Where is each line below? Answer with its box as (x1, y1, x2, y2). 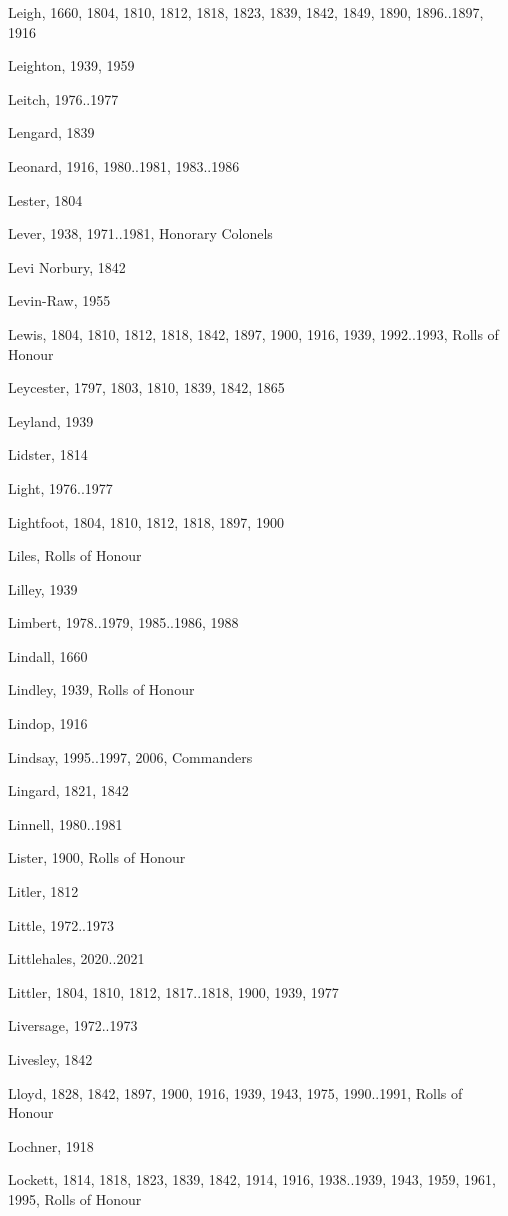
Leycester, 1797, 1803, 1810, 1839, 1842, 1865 (8, 377, 285, 398)
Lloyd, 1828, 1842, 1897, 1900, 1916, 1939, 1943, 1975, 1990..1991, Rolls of (8, 1082, 463, 1103)
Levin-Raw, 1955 (8, 290, 111, 311)
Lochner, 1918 (8, 1135, 94, 1156)
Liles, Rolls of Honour (8, 545, 142, 566)
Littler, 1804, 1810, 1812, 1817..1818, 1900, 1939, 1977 (8, 981, 339, 1002)
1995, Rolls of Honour (8, 1188, 142, 1209)
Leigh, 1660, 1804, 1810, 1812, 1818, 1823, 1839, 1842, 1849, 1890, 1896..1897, (8, 2, 484, 22)
